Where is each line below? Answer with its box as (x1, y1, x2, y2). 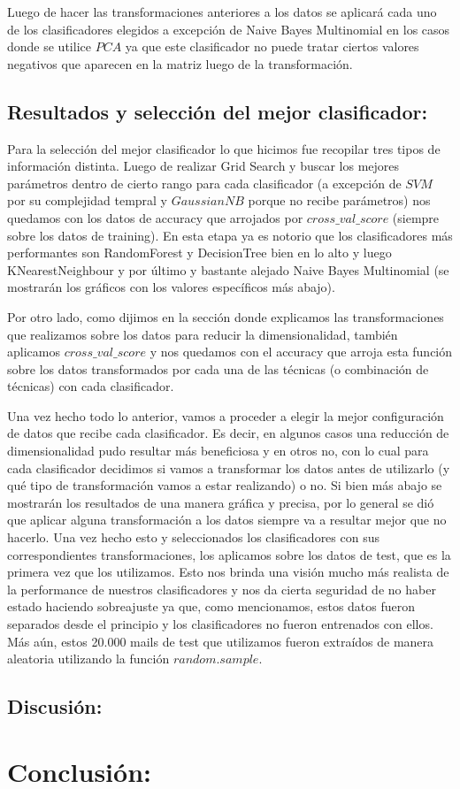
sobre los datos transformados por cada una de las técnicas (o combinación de (7, 359, 429, 378)
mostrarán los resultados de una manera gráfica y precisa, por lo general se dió (7, 493, 434, 511)
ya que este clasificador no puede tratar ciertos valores (125, 37, 419, 56)
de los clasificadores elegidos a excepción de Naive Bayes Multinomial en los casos (7, 19, 450, 38)
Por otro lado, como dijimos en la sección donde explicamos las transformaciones (7, 307, 444, 326)
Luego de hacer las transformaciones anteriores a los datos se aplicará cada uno (7, 3, 437, 20)
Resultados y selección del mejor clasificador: (7, 97, 428, 125)
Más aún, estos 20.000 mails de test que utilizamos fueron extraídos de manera (7, 632, 434, 650)
